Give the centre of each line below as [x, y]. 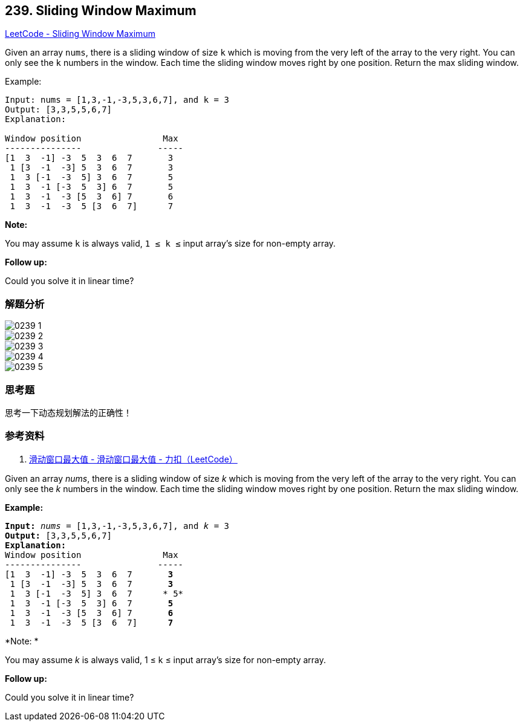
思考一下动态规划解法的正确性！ [68, 412]
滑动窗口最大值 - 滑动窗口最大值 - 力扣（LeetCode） [133, 459]
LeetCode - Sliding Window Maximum [80, 34]
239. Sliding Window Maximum [101, 11]
